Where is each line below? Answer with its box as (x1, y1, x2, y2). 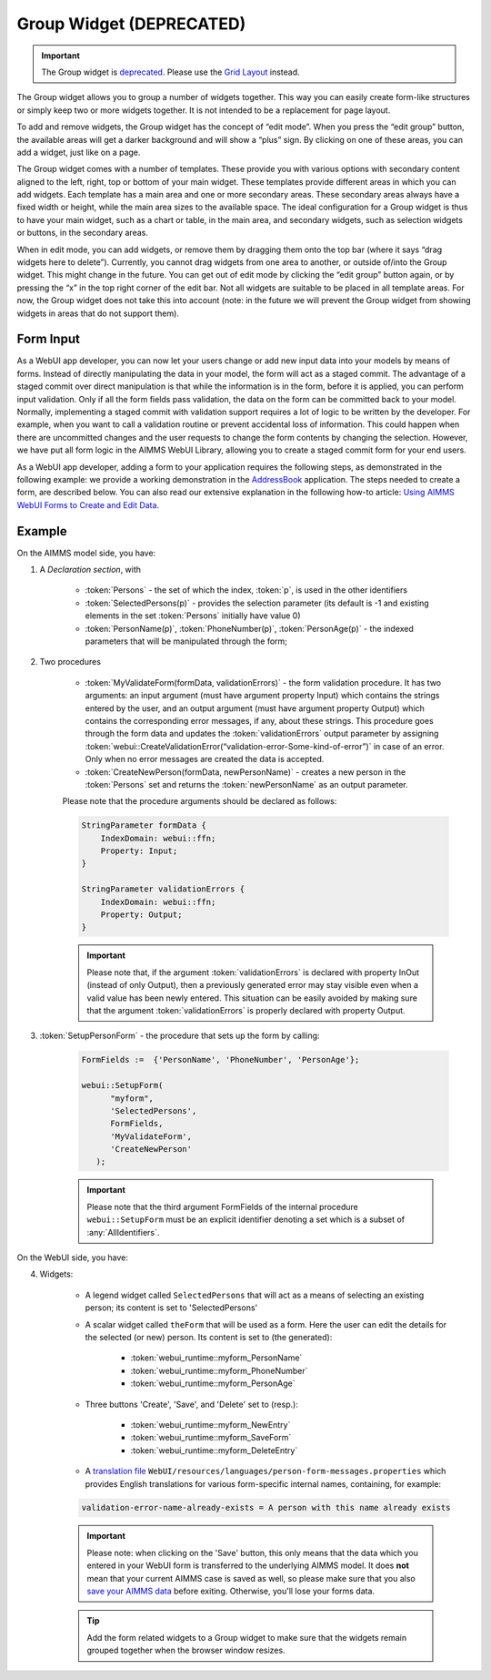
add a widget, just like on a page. (16, 147, 141, 158)
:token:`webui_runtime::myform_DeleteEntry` (130, 1444, 298, 1456)
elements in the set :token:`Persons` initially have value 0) (85, 610, 301, 621)
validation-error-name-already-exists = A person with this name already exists (81, 1502, 451, 1513)
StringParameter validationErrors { (81, 884, 245, 894)
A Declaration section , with (39, 565, 141, 575)
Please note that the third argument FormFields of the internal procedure (86, 1201, 359, 1212)
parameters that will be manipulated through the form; (85, 636, 288, 647)
